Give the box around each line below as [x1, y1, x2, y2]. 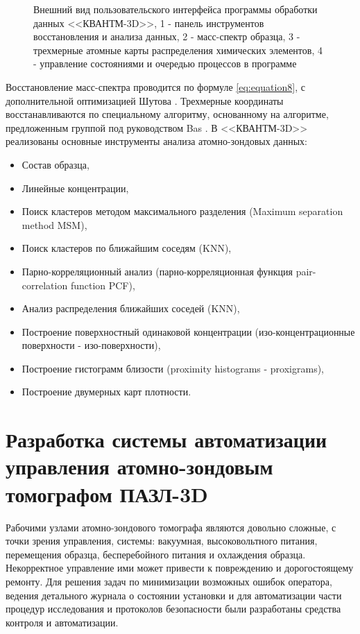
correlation [22, 277, 68, 292]
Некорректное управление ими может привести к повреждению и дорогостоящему [6, 560, 354, 575]
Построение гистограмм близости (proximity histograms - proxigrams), [22, 361, 324, 375]
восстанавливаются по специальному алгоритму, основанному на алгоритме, [6, 107, 329, 121]
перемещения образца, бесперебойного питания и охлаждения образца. [6, 547, 306, 561]
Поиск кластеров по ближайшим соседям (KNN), [22, 241, 232, 255]
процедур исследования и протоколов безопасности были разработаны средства [6, 601, 341, 616]
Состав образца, [22, 157, 89, 171]
